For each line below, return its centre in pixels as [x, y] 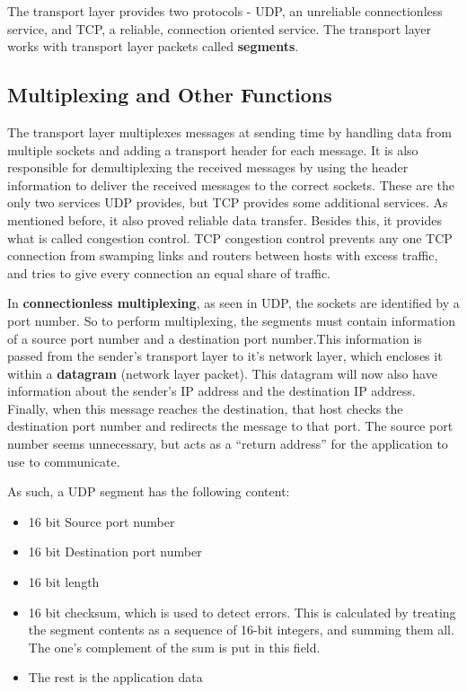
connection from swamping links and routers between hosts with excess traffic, [223, 255]
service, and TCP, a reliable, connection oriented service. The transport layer [220, 28]
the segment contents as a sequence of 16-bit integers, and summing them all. [241, 630]
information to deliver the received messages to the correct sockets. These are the [231, 184]
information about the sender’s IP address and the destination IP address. [211, 391]
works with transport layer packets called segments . [153, 46]
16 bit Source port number [101, 521]
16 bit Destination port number [115, 552]
